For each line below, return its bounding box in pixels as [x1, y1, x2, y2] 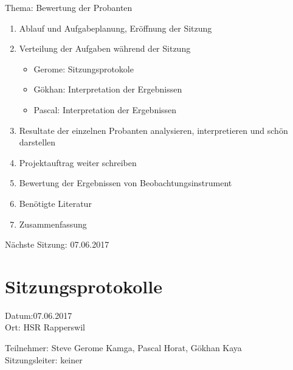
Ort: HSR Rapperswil [5, 321, 86, 333]
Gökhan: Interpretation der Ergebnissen [33, 83, 182, 96]
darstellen [19, 136, 56, 148]
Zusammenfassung [19, 217, 87, 230]
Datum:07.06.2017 [5, 309, 72, 321]
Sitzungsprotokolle [5, 273, 162, 298]
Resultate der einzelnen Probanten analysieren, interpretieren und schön [19, 124, 288, 136]
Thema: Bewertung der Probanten [5, 1, 133, 13]
